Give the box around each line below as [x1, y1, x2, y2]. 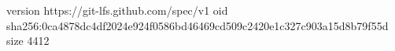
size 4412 [6, 32, 50, 49]
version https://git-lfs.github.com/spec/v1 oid [6, 2, 228, 18]
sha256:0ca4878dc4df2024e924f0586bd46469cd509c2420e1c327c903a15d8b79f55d [6, 17, 389, 33]
